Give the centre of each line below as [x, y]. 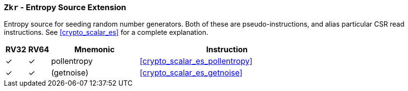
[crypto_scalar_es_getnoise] [191, 73]
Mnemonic [95, 50]
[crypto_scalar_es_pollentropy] [196, 61]
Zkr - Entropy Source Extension [65, 7]
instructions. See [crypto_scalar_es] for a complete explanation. [106, 32]
